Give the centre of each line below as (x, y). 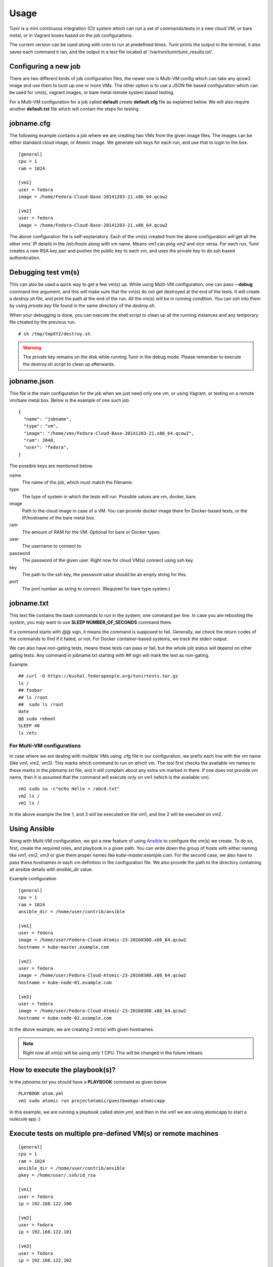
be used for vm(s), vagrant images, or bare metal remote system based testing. (92, 92)
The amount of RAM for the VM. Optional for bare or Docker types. (92, 532)
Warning (32, 348)
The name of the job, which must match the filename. (78, 482)
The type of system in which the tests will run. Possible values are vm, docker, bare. (109, 496)
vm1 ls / (29, 803)
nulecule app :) (25, 1119)
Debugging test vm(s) (44, 272)
